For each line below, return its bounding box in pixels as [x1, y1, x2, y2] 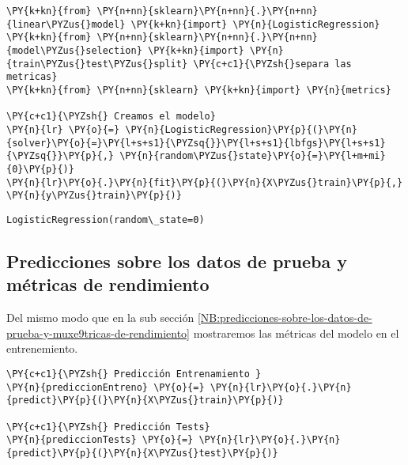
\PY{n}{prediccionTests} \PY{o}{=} [6, 434, 194, 446]
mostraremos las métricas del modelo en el [193, 324, 399, 341]
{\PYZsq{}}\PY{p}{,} [6, 150, 115, 162]
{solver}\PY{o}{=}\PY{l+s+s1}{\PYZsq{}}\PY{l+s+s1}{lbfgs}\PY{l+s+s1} [6, 137, 386, 149]
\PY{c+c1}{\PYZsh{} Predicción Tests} [6, 421, 210, 433]
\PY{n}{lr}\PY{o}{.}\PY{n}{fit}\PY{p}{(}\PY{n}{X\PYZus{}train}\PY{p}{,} [6, 176, 403, 188]
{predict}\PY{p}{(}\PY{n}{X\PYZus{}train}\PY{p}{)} [6, 395, 284, 406]
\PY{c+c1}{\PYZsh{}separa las [193, 58, 352, 70]
